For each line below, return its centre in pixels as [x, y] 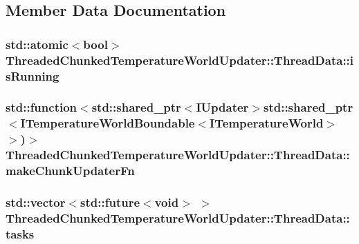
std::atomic [37, 44]
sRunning [33, 75]
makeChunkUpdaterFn [70, 171]
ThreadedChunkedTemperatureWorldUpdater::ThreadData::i [180, 60]
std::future [110, 202]
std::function [42, 107]
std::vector [36, 202]
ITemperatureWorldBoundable [108, 123]
